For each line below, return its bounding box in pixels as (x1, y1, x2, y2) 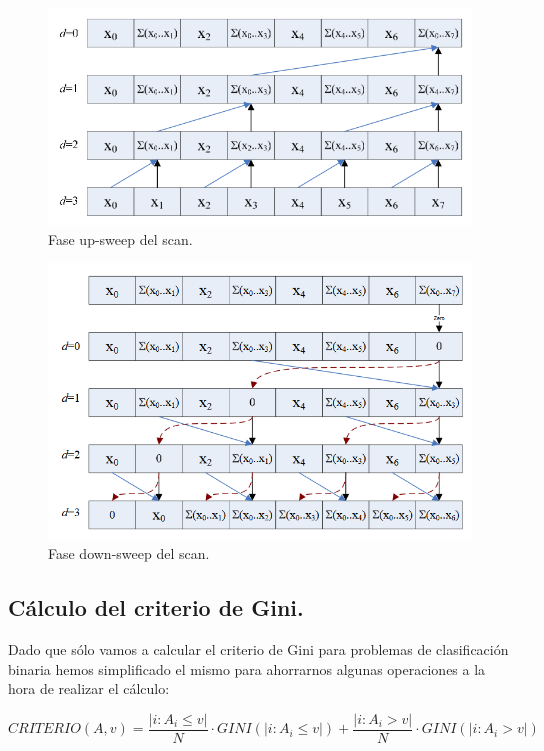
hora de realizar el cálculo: (8, 678, 170, 699)
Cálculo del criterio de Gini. (8, 592, 304, 623)
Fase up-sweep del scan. (48, 228, 193, 249)
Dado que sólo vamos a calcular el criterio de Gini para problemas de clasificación (8, 639, 509, 660)
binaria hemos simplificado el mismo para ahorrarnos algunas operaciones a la (8, 658, 486, 679)
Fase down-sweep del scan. (48, 543, 210, 564)
